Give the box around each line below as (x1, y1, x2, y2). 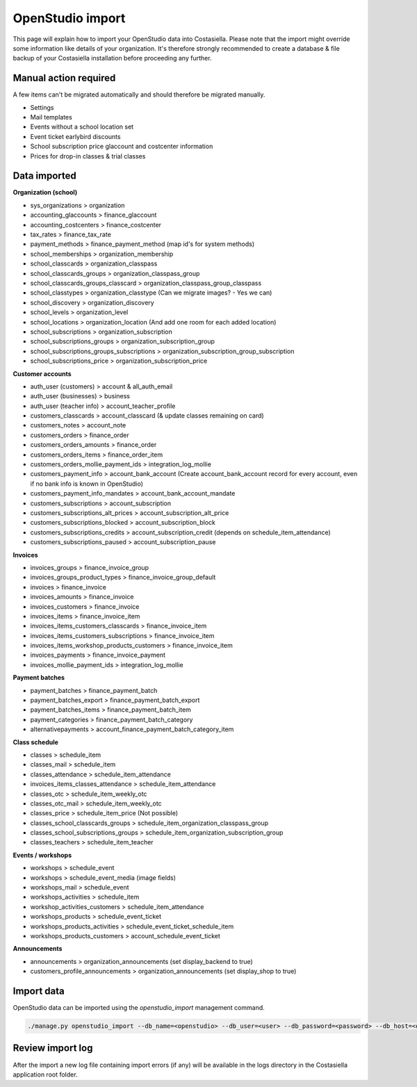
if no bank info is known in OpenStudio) (30, 480, 144, 488)
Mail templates (30, 113, 72, 122)
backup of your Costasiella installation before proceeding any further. (13, 54, 212, 63)
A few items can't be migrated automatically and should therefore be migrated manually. (13, 90, 265, 99)
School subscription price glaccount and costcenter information (30, 142, 213, 151)
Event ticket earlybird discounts (30, 132, 121, 140)
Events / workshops (13, 851, 72, 859)
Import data (13, 985, 65, 997)
